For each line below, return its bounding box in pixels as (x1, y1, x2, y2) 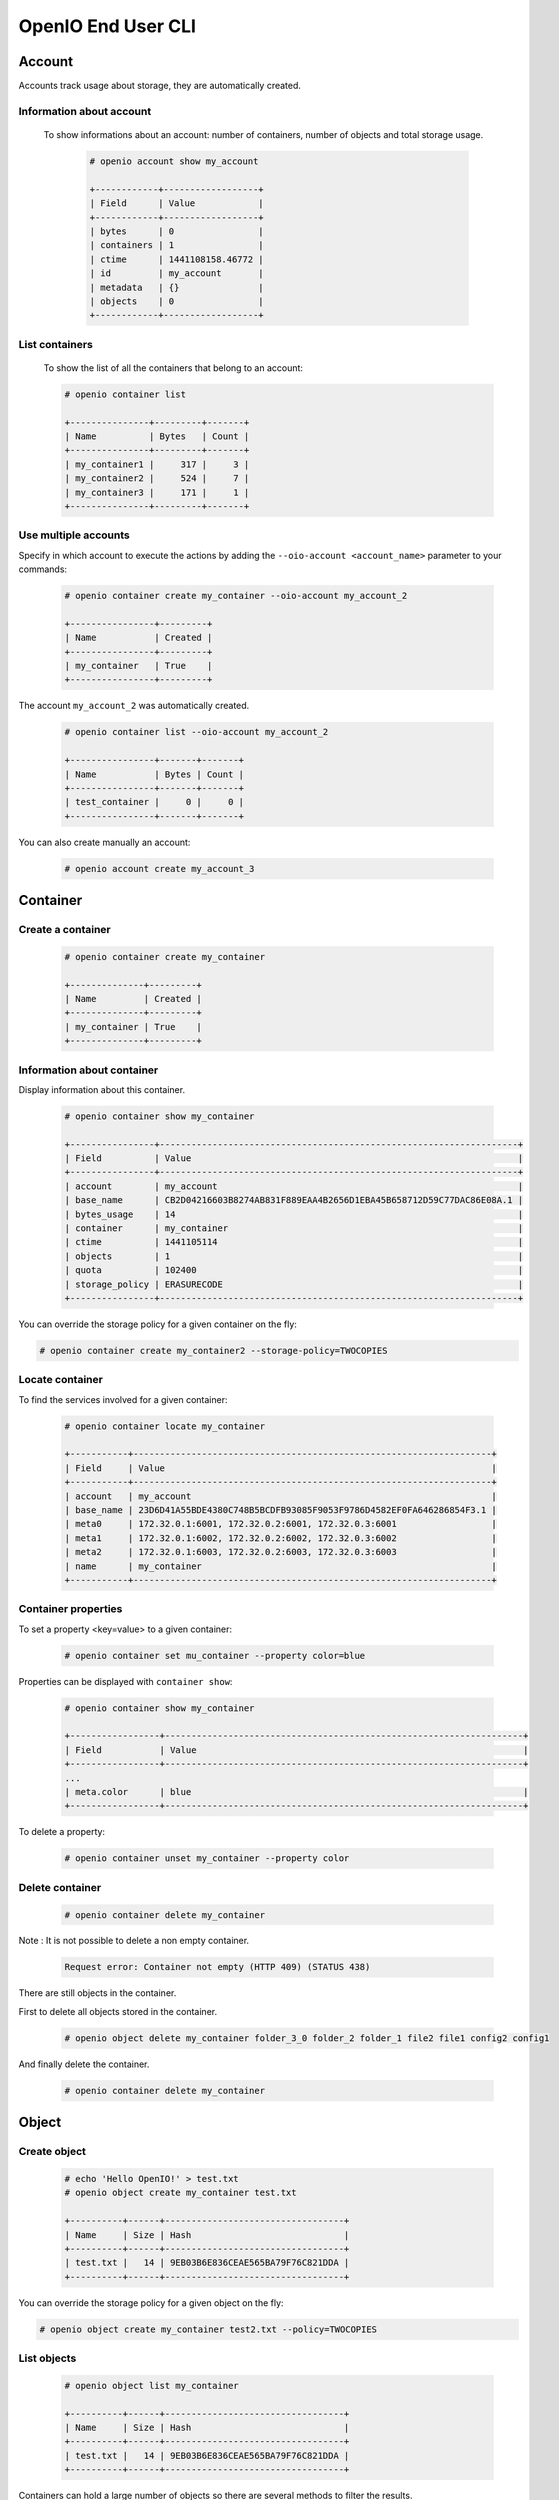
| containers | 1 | (89, 240, 264, 251)
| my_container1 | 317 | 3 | (64, 458, 250, 470)
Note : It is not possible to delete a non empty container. (18, 1935, 250, 1947)
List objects (18, 2351, 77, 2365)
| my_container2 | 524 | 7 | (64, 473, 250, 484)
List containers (18, 337, 94, 351)
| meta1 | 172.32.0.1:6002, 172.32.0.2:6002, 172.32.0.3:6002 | (64, 1532, 497, 1544)
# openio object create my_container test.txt (64, 2187, 297, 2199)
